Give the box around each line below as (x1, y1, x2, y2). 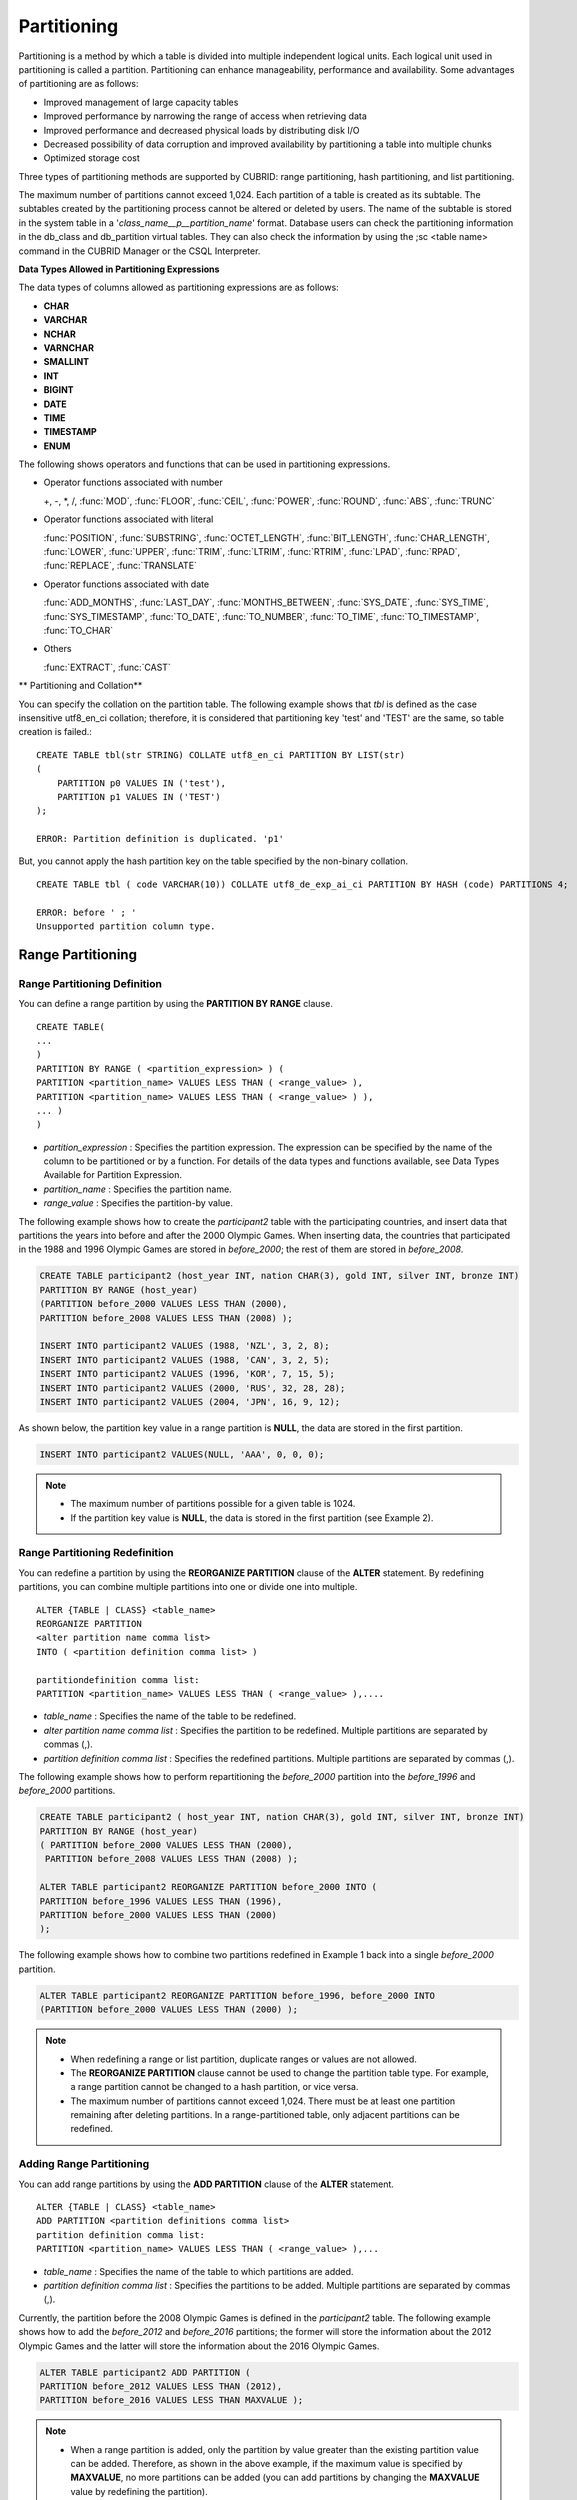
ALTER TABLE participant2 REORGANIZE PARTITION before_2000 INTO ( (39, 1881, 378, 1893)
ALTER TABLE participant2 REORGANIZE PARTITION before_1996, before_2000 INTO (39, 1990, 435, 2001)
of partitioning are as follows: (18, 78, 139, 90)
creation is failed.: (18, 726, 92, 738)
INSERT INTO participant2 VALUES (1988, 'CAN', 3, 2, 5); (39, 1354, 330, 1365)
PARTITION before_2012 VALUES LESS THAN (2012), (39, 2380, 283, 2392)
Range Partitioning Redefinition (18, 1546, 174, 1560)
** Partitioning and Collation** (18, 680, 143, 692)
